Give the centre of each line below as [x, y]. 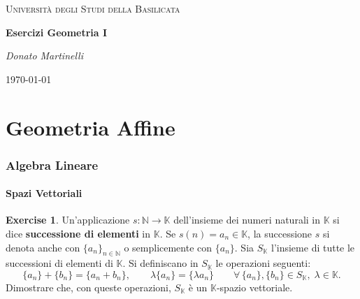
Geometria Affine [91, 127]
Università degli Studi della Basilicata [93, 8]
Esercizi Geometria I [57, 32]
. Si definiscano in [160, 263]
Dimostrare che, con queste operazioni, [88, 287]
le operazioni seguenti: [263, 263]
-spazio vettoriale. [254, 287]
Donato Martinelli [44, 56]
